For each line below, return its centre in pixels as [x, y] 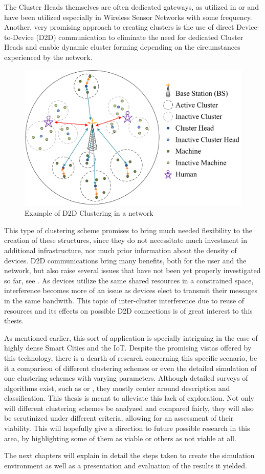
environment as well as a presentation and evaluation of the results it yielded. [126, 465]
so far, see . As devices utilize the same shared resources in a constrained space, [129, 280]
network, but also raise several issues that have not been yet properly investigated [132, 270]
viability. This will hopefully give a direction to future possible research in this [127, 428]
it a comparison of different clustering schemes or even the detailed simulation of [130, 368]
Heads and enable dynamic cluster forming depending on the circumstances [122, 47]
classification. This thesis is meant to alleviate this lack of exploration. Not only [129, 398]
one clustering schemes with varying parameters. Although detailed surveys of [126, 378]
